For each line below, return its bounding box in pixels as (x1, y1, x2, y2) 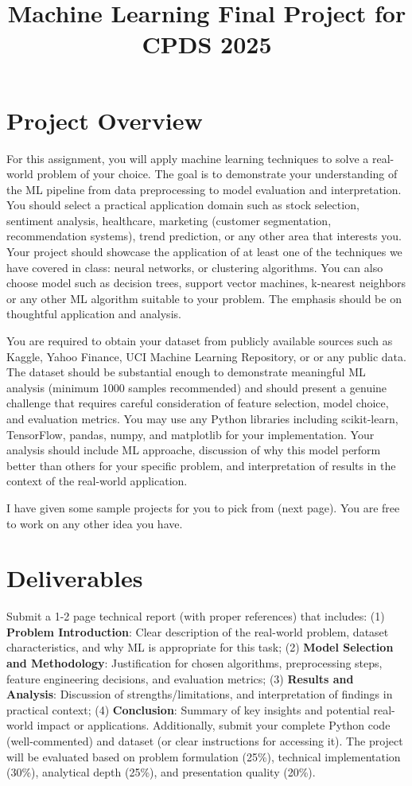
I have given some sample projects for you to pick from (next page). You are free (6, 499, 400, 516)
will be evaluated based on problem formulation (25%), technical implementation (6, 748, 401, 765)
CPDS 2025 (142, 28, 272, 60)
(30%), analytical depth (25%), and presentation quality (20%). (6, 764, 316, 780)
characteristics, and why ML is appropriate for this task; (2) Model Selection (6, 639, 394, 656)
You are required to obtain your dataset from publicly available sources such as (6, 333, 393, 349)
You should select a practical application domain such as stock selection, (6, 196, 360, 213)
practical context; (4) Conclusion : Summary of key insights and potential (6, 701, 370, 718)
